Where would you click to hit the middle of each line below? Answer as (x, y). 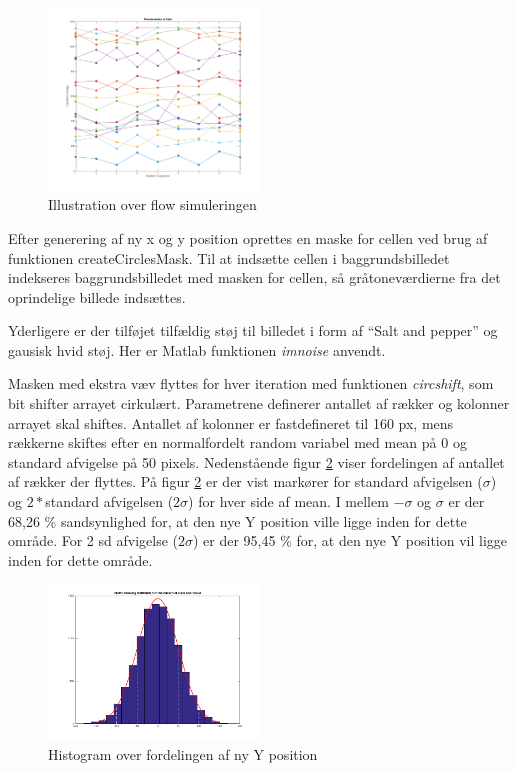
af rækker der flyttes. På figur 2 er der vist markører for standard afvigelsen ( (245, 481)
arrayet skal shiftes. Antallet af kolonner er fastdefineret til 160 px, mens (231, 422)
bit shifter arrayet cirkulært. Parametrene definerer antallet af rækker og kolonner (259, 403)
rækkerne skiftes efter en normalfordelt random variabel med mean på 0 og (237, 442)
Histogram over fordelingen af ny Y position (183, 754)
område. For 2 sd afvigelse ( (93, 540)
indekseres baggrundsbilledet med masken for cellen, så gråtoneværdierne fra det (254, 277)
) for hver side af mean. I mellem (288, 501)
